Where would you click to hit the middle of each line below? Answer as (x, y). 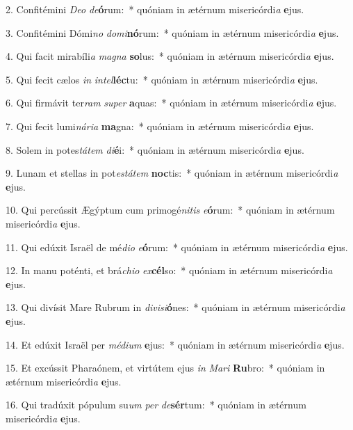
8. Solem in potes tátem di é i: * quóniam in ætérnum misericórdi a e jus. (155, 149)
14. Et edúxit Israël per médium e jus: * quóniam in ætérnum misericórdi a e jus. (175, 344)
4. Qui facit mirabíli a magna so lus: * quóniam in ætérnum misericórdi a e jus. (170, 56)
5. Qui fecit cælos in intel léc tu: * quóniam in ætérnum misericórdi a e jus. (162, 79)
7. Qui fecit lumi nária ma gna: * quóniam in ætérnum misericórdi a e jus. (160, 126)
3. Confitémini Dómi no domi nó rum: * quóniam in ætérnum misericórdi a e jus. (172, 32)
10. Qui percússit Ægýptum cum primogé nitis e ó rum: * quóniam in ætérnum (170, 210)
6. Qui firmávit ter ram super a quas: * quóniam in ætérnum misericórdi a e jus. (171, 103)
